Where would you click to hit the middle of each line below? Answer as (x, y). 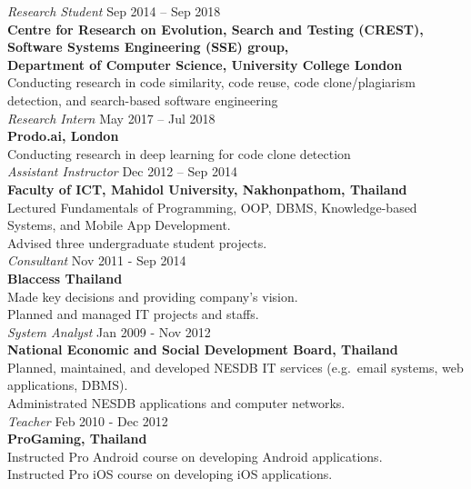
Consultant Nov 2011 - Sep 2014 (97, 260)
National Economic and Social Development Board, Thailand (203, 349)
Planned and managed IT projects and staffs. (133, 314)
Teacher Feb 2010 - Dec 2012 (88, 420)
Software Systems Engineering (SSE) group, (148, 47)
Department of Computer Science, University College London (205, 64)
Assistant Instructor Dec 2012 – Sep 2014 (122, 171)
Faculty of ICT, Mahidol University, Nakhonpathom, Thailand (207, 189)
